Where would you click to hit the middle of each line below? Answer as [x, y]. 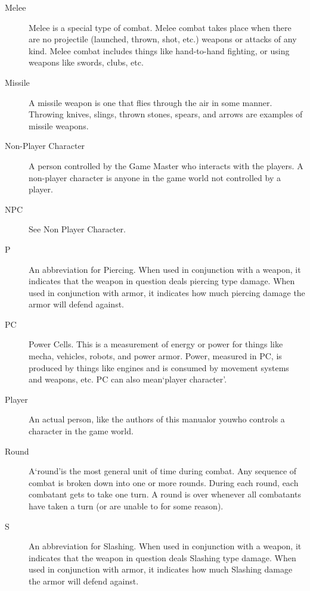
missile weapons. [59, 125]
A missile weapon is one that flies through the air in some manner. [151, 102]
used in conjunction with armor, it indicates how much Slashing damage [161, 569]
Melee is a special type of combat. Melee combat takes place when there [160, 27]
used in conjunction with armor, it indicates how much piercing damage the [167, 292]
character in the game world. [81, 431]
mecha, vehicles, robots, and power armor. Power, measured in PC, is [155, 356]
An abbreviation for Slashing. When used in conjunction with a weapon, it [165, 546]
